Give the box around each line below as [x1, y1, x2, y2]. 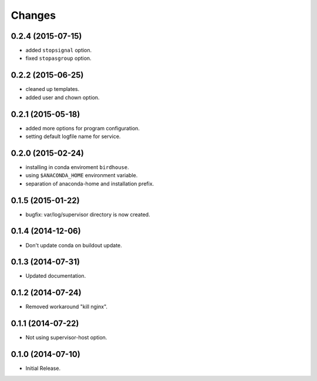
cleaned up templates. [25, 86, 80, 93]
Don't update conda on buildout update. [25, 241, 123, 249]
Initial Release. [25, 365, 61, 372]
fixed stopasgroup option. [25, 55, 92, 62]
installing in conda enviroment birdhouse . [25, 163, 129, 170]
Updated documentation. [25, 272, 86, 279]
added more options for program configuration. [25, 124, 140, 132]
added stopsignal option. [25, 47, 92, 54]
